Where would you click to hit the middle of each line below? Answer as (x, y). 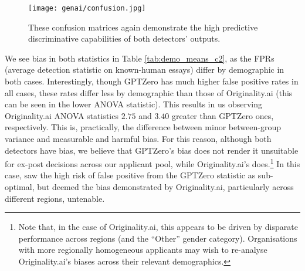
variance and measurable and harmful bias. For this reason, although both (138, 138)
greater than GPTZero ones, (223, 115)
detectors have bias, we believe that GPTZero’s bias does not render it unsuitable (152, 150)
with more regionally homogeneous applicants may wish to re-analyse (143, 250)
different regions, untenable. (55, 198)
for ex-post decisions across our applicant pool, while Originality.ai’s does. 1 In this (152, 163)
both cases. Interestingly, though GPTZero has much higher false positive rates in (152, 81)
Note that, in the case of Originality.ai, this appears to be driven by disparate (158, 227)
